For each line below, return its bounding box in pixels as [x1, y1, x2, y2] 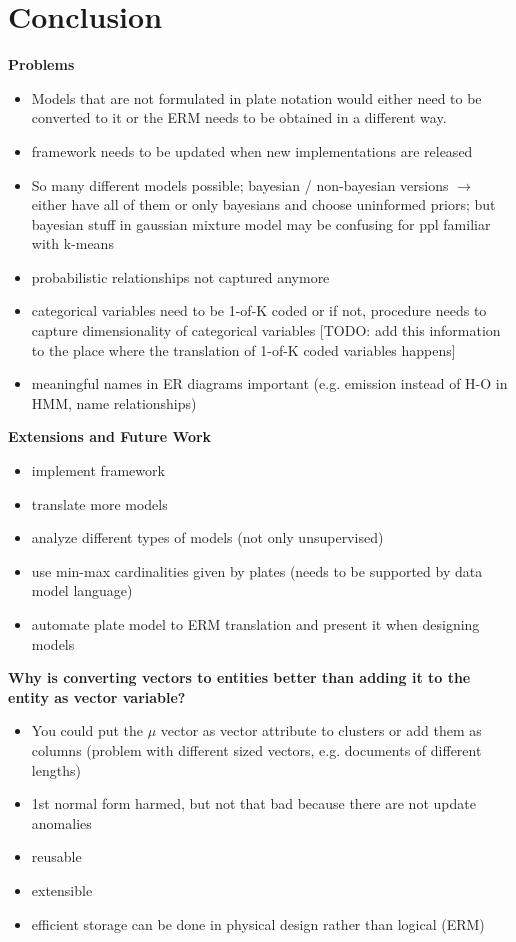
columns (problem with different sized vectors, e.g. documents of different [31, 739, 482, 760]
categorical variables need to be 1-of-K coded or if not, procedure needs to [31, 300, 487, 321]
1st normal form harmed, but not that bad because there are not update [31, 793, 476, 814]
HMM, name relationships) [31, 392, 197, 413]
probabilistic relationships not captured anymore [31, 266, 330, 287]
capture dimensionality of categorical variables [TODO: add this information [31, 320, 501, 341]
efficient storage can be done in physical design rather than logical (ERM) [31, 913, 485, 934]
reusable [31, 846, 82, 867]
